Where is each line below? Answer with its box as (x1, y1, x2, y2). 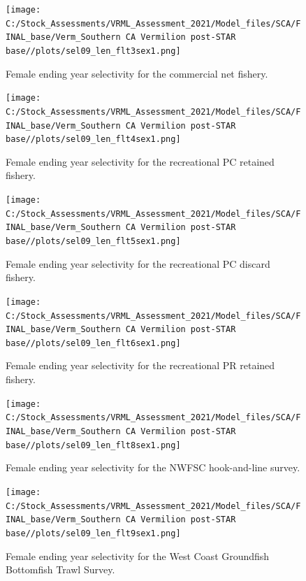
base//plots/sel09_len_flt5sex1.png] (6, 236, 181, 246)
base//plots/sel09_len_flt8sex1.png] (6, 440, 181, 450)
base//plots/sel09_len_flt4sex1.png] (6, 134, 181, 145)
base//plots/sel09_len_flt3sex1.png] (6, 45, 181, 56)
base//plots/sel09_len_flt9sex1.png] (6, 528, 181, 538)
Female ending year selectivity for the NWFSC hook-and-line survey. (6, 460, 300, 475)
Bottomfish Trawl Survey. (6, 562, 115, 577)
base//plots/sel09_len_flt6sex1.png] (6, 338, 181, 348)
